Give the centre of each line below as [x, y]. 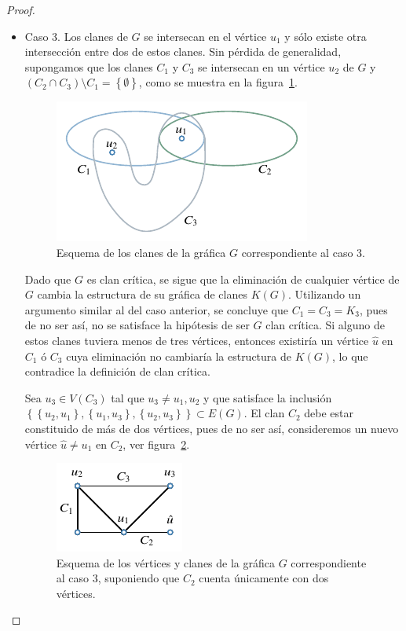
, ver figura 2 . [156, 444]
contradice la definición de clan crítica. [117, 371]
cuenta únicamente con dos [264, 578]
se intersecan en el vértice [205, 36]
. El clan [264, 413]
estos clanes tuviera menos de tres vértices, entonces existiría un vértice [197, 340]
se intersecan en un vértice [262, 66]
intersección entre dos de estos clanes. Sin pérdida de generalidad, [183, 51]
